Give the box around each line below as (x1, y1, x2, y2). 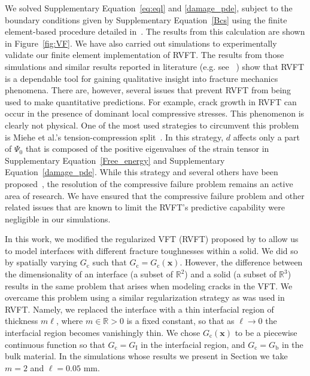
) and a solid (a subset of (184, 268, 276, 280)
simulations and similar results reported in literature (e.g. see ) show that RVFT (5, 60, 305, 72)
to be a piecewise (235, 326, 297, 339)
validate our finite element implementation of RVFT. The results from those (5, 48, 284, 61)
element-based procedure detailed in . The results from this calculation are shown (5, 25, 305, 38)
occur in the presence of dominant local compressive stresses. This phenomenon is (5, 107, 305, 120)
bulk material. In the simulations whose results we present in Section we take (5, 350, 288, 362)
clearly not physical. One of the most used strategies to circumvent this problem (5, 118, 299, 131)
